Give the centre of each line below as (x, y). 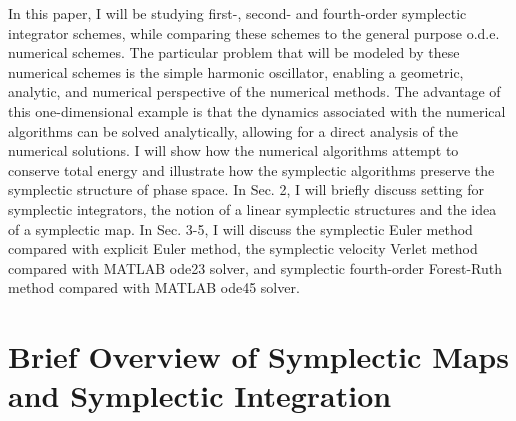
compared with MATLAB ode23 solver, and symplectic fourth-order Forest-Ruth (255, 267)
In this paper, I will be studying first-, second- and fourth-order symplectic (237, 13)
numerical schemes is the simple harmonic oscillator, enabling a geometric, (236, 71)
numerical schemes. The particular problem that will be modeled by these (234, 52)
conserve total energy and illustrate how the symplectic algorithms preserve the (251, 169)
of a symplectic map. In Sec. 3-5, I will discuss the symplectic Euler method (240, 228)
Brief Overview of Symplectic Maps (258, 356)
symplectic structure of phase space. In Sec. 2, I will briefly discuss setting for (246, 189)
